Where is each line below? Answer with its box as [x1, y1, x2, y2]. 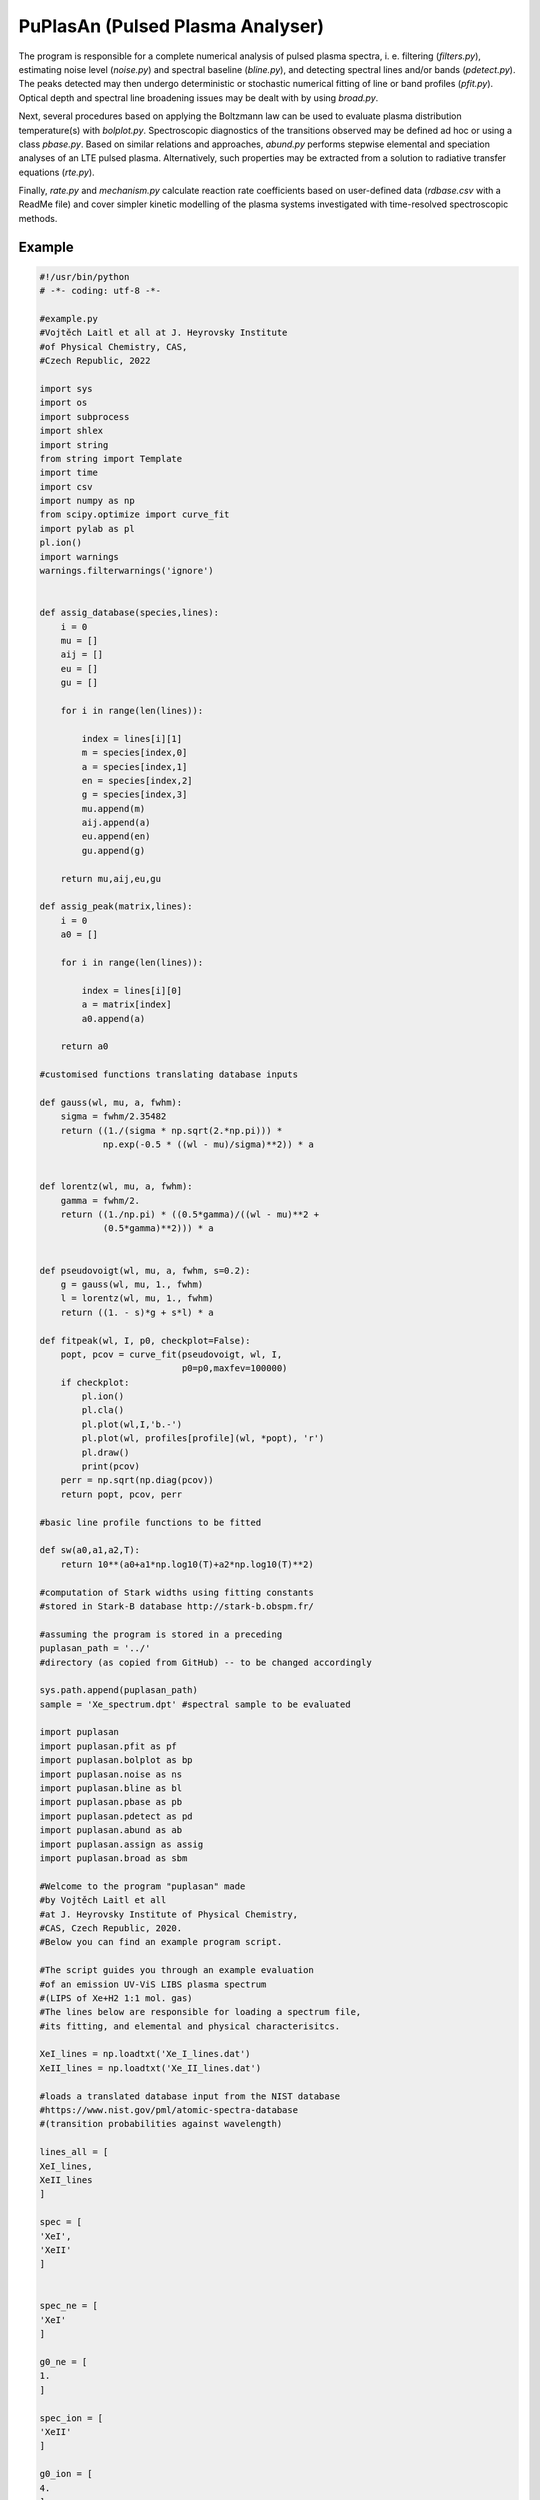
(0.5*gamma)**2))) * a [102, 1223, 214, 1234]
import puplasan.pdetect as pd [39, 1810, 194, 1822]
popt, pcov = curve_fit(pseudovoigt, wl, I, [60, 1348, 283, 1360]
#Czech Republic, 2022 [39, 355, 151, 367]
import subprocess [39, 411, 130, 422]
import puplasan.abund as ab [39, 1825, 183, 1836]
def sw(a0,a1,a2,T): [39, 1545, 140, 1556]
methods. [18, 212, 58, 224]
